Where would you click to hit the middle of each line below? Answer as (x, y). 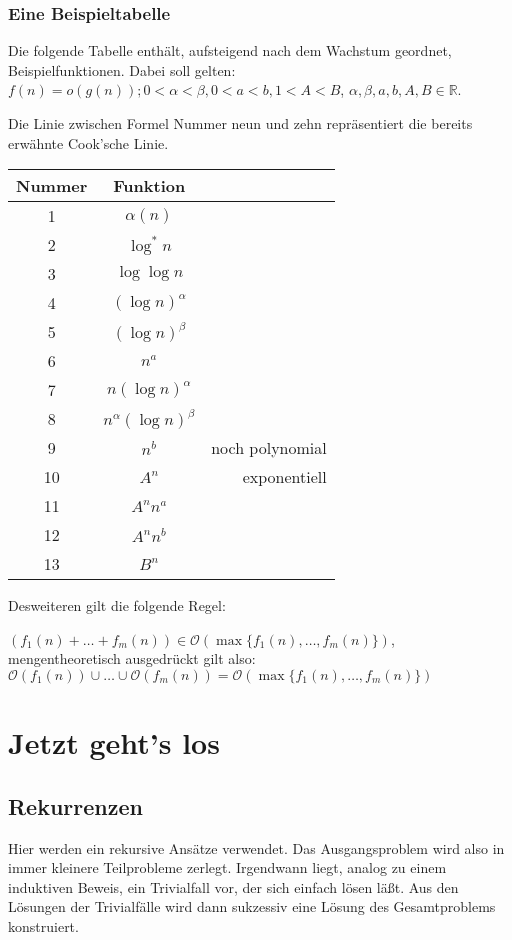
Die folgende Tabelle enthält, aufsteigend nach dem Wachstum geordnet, (230, 50)
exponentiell (284, 477)
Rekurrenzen (75, 805)
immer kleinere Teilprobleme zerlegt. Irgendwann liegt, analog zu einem (227, 867)
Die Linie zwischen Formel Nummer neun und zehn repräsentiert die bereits (240, 123)
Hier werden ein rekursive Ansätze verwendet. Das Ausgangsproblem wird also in (256, 847)
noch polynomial (269, 448)
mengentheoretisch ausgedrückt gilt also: (132, 658)
